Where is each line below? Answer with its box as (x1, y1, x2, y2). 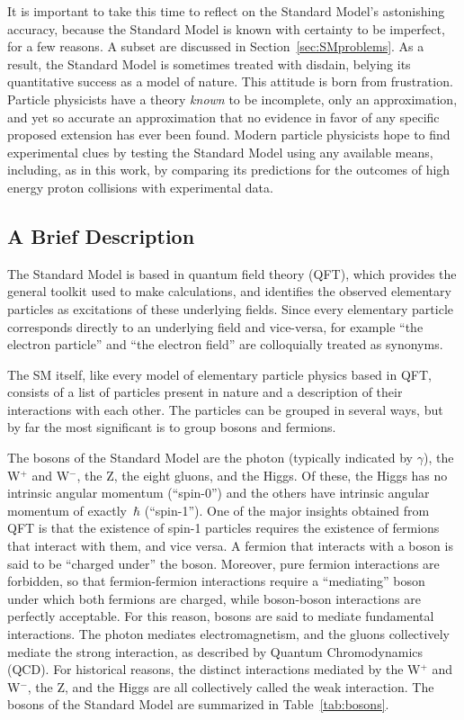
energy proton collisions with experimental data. (7, 177, 273, 196)
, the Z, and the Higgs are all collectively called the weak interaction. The (27, 677, 434, 696)
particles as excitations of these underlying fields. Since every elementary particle (7, 299, 454, 318)
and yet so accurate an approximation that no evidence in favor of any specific (7, 107, 440, 126)
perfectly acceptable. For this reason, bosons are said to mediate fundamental (7, 607, 434, 625)
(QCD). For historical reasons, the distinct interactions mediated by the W (7, 660, 421, 679)
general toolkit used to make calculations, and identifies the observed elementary (7, 282, 451, 301)
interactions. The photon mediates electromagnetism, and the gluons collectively (7, 625, 450, 643)
